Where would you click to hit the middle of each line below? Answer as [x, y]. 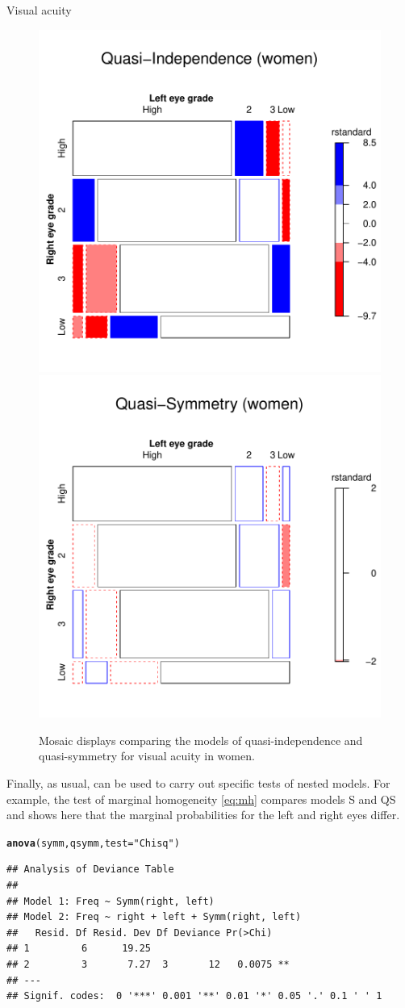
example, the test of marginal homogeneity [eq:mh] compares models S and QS [201, 799]
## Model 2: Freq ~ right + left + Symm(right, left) [154, 917]
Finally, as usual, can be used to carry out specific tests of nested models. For [198, 782]
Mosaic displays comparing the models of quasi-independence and [201, 740]
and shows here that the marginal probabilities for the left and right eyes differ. [203, 815]
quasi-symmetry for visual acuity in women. [147, 756]
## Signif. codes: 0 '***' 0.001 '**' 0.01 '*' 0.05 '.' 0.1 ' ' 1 [194, 996]
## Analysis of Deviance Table [90, 870]
